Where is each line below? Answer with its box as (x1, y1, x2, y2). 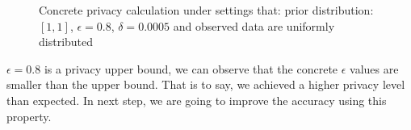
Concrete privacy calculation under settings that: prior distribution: (39, 2, 374, 18)
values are (350, 60, 399, 77)
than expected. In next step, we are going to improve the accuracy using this (6, 91, 387, 108)
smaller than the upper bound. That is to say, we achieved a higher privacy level (6, 76, 405, 93)
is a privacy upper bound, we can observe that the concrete (44, 60, 338, 77)
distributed (39, 33, 94, 50)
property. (6, 107, 52, 124)
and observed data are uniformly (173, 17, 335, 34)
